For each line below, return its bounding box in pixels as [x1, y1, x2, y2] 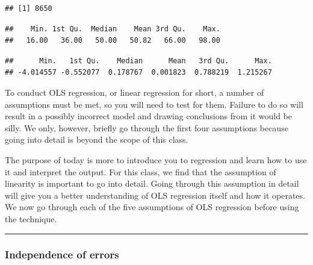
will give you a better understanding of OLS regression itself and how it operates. [5, 189, 305, 201]
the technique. [5, 212, 57, 225]
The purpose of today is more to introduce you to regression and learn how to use [5, 153, 307, 166]
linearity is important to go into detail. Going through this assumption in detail [5, 177, 299, 190]
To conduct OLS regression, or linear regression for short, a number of [5, 86, 264, 98]
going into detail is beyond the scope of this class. [5, 133, 188, 146]
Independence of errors [5, 247, 119, 262]
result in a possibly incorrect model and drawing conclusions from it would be [5, 110, 292, 122]
